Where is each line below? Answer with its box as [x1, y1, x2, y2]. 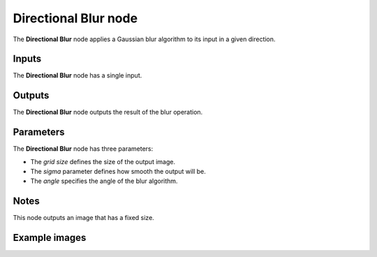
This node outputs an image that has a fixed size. [13, 214, 155, 222]
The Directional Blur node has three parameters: [13, 145, 154, 153]
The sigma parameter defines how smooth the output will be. [30, 168, 206, 176]
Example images [13, 232, 87, 244]
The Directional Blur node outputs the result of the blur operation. [13, 108, 203, 117]
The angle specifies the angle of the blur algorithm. [30, 177, 178, 185]
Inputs [13, 53, 42, 65]
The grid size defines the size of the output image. [30, 157, 176, 166]
